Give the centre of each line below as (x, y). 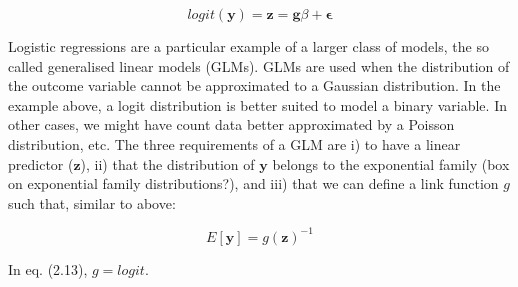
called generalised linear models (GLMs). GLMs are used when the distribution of (259, 65)
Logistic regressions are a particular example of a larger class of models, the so (248, 46)
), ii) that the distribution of (167, 163)
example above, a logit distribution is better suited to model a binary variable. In (257, 104)
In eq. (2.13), (48, 268)
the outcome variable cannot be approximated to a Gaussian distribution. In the (254, 85)
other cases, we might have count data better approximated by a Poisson (231, 124)
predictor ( (41, 163)
